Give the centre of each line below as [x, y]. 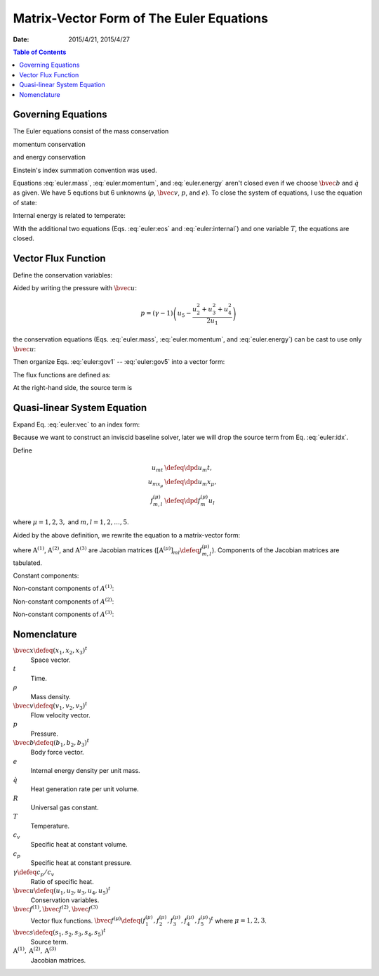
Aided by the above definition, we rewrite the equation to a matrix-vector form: [127, 535]
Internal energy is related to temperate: [69, 216]
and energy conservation [49, 157]
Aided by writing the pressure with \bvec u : [75, 288]
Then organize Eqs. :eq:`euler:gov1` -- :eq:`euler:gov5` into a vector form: [119, 362]
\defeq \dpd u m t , [188, 469]
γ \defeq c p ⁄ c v [34, 873]
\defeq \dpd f [183, 500]
